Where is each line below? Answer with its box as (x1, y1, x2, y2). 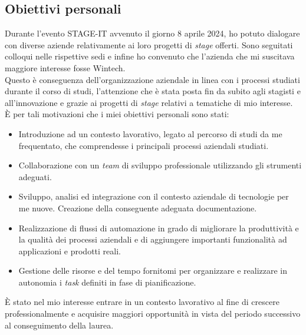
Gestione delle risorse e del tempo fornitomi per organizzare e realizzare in (18, 264, 288, 277)
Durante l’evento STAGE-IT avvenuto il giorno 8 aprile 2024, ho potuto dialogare (5, 27, 300, 39)
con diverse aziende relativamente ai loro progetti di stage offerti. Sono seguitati (5, 38, 293, 51)
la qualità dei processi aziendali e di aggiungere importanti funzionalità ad (18, 233, 287, 246)
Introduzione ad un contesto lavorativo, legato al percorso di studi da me (18, 127, 282, 140)
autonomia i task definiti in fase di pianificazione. (18, 276, 196, 288)
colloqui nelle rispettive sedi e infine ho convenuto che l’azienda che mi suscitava (5, 50, 295, 62)
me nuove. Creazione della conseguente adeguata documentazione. (18, 201, 257, 214)
